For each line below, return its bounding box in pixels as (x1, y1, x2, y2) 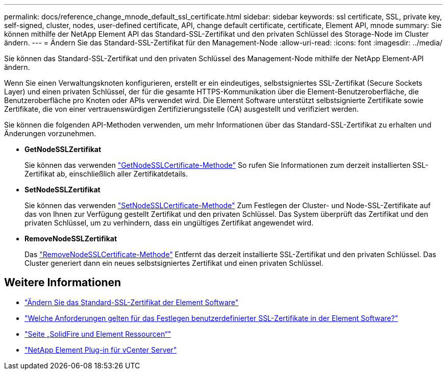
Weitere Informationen (4, 276, 121, 289)
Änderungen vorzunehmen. (4, 129, 96, 138)
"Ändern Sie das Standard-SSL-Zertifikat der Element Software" (24, 297, 239, 307)
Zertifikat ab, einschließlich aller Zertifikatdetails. (24, 169, 188, 178)
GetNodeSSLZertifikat (24, 145, 102, 154)
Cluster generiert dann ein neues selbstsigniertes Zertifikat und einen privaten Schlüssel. (24, 259, 324, 267)
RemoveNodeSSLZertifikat (24, 234, 117, 243)
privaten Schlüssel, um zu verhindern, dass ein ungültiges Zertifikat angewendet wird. (24, 218, 314, 227)
